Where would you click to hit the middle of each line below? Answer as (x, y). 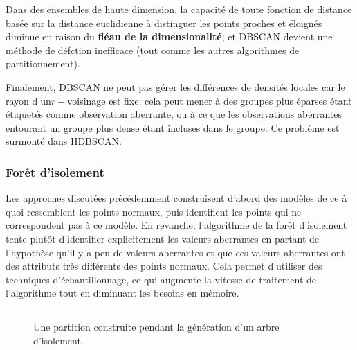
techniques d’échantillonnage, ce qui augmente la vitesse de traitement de (161, 279)
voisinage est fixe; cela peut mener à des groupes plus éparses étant (210, 100)
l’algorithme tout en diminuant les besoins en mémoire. (122, 293)
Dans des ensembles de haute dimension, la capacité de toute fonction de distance (179, 9)
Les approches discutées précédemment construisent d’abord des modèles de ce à (176, 198)
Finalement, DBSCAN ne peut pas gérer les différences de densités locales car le (175, 86)
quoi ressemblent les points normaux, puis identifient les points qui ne (154, 211)
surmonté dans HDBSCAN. (64, 141)
